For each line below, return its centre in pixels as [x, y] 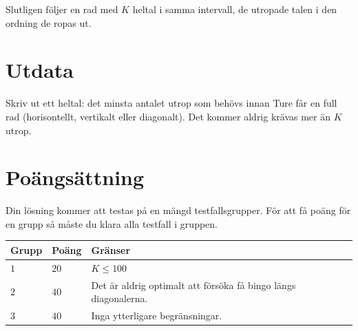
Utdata [40, 70]
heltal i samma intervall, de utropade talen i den [235, 9]
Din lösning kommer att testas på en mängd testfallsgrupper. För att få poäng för [178, 210]
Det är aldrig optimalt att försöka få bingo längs [193, 285]
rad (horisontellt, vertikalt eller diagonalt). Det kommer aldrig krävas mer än [168, 116]
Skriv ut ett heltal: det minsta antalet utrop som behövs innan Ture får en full [171, 103]
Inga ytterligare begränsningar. [157, 316]
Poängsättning [75, 177]
